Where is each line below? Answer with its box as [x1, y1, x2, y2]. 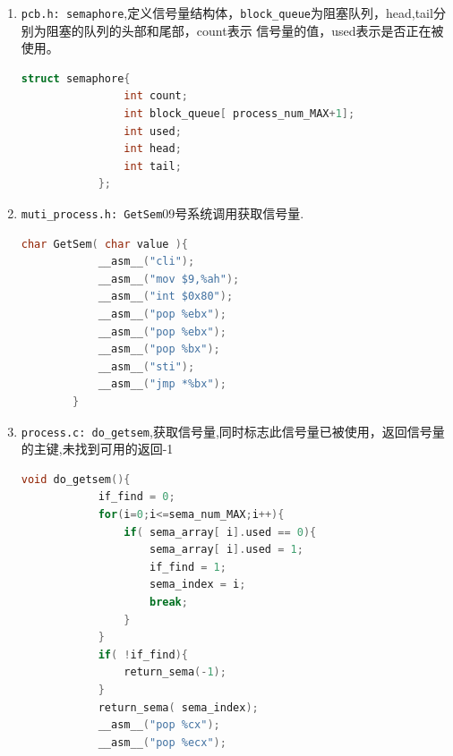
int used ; [124, 124, 182, 138]
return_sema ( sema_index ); [98, 701, 259, 714]
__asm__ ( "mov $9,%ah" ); [98, 272, 240, 285]
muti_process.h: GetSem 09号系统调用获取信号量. [21, 204, 304, 222]
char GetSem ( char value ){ [21, 237, 188, 251]
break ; [149, 596, 188, 608]
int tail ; [124, 159, 182, 173]
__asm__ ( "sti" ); [98, 360, 195, 373]
